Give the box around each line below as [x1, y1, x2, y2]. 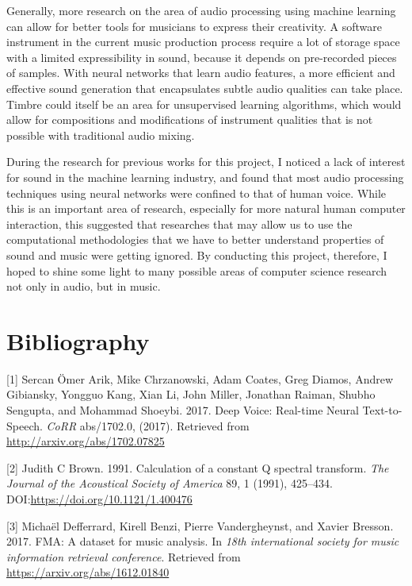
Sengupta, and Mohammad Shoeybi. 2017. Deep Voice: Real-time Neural [6, 402, 359, 418]
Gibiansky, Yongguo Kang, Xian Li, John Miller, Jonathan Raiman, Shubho [6, 386, 376, 403]
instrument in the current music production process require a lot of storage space [6, 33, 400, 50]
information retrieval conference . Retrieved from [6, 548, 241, 565]
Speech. [6, 417, 43, 434]
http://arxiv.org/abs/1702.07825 [6, 433, 165, 449]
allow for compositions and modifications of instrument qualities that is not [6, 111, 373, 128]
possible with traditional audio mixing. [6, 126, 195, 143]
